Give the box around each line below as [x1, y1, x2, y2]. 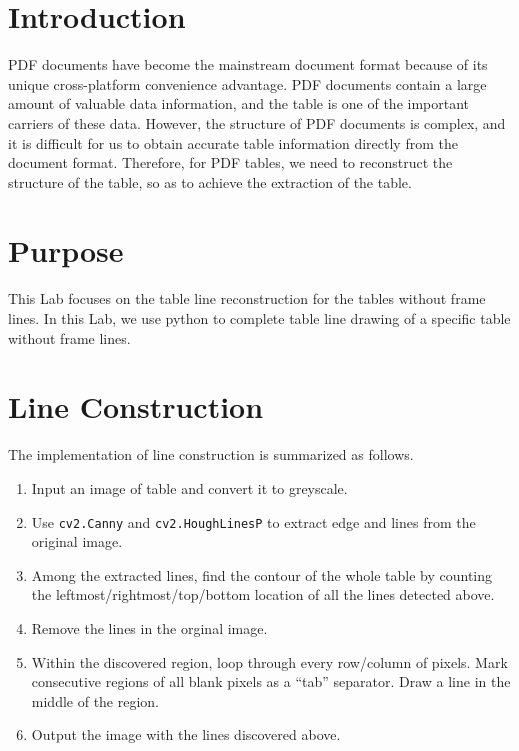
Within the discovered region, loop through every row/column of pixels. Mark [31, 651, 508, 672]
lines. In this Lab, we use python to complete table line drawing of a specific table [8, 308, 511, 328]
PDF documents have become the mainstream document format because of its [8, 54, 488, 75]
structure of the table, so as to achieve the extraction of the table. [8, 171, 412, 192]
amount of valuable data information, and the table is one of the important [8, 93, 470, 114]
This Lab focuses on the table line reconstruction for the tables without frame [8, 288, 486, 309]
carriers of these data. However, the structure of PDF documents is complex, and [8, 112, 506, 133]
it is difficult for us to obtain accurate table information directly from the [8, 132, 458, 153]
